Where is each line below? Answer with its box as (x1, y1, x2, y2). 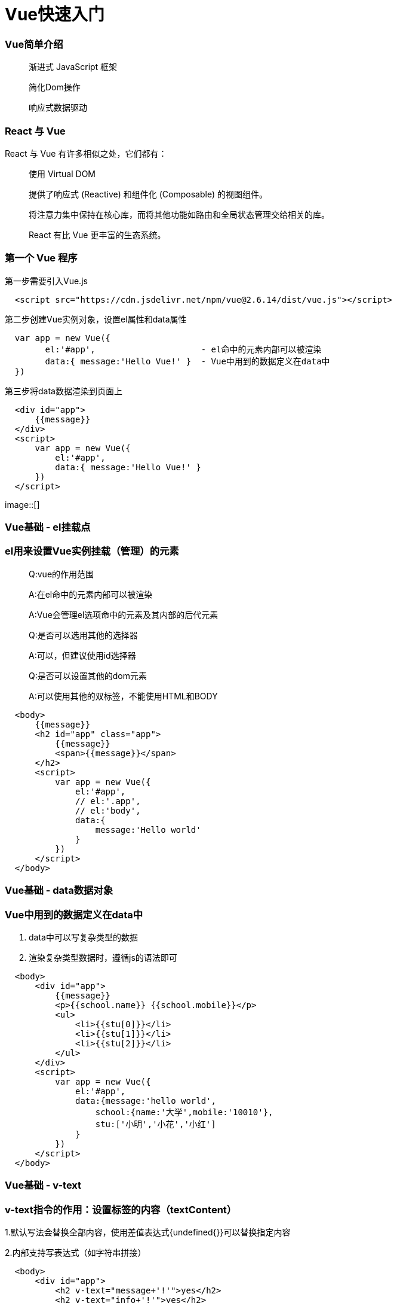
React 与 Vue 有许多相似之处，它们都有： (5, 148, 167, 159)
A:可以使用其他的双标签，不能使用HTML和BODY (29, 690, 218, 701)
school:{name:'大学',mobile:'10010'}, (95, 1107, 273, 1117)
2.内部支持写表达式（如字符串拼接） (5, 1247, 146, 1258)
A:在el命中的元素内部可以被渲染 (29, 589, 153, 599)
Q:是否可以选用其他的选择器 (29, 629, 138, 640)
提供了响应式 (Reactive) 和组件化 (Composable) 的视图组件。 (29, 188, 268, 199)
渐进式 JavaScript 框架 (29, 62, 118, 72)
